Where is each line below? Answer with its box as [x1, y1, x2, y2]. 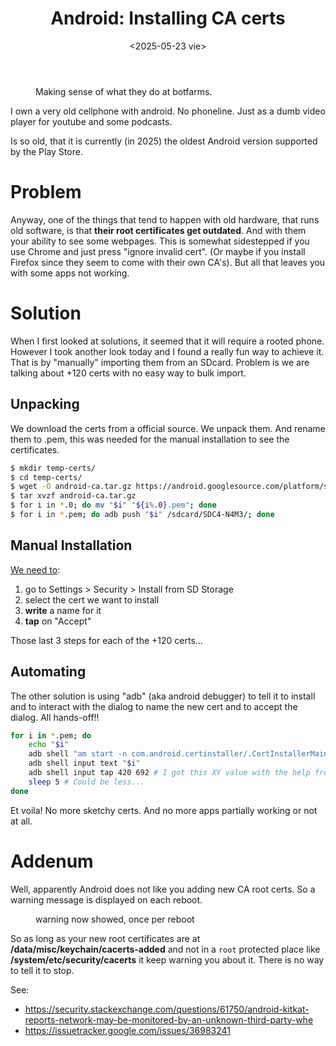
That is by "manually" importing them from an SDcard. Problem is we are [10, 356, 310, 368]
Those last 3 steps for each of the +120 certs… [10, 634, 203, 646]
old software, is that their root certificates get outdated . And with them [10, 224, 307, 236]
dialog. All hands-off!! [10, 711, 100, 723]
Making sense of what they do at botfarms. [35, 85, 213, 97]
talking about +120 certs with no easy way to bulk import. [10, 367, 247, 379]
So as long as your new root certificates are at [10, 932, 201, 944]
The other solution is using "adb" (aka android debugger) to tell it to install [10, 690, 316, 702]
